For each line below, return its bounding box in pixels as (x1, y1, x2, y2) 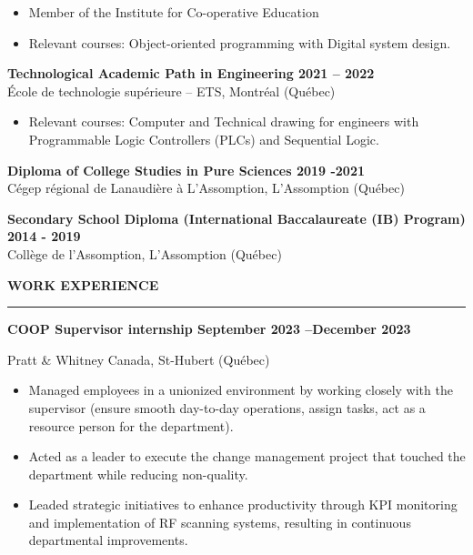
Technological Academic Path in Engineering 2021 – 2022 (7, 64, 375, 83)
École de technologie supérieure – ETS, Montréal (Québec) (7, 81, 336, 100)
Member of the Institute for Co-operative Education (28, 3, 319, 21)
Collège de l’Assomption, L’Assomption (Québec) (7, 244, 282, 263)
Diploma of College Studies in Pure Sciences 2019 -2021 (7, 160, 366, 179)
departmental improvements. (28, 530, 188, 550)
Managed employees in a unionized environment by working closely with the (28, 380, 453, 399)
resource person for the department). (28, 416, 234, 435)
